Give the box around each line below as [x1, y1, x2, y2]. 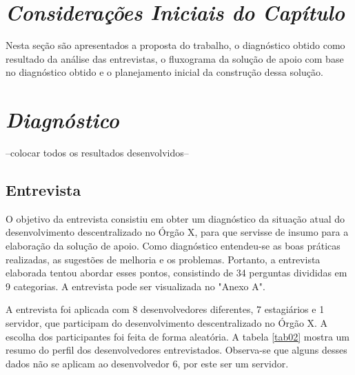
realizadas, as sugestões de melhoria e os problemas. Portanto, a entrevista [6, 252, 321, 266]
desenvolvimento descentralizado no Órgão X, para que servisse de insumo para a [6, 225, 349, 239]
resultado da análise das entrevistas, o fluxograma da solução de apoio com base [6, 51, 344, 65]
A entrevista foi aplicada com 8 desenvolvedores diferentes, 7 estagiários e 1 [6, 302, 325, 316]
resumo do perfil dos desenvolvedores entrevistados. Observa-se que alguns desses [6, 343, 347, 357]
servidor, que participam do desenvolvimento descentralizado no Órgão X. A [6, 315, 328, 330]
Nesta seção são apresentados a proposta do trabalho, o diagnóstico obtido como [6, 38, 345, 52]
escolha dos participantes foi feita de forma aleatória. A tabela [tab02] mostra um [6, 329, 350, 343]
